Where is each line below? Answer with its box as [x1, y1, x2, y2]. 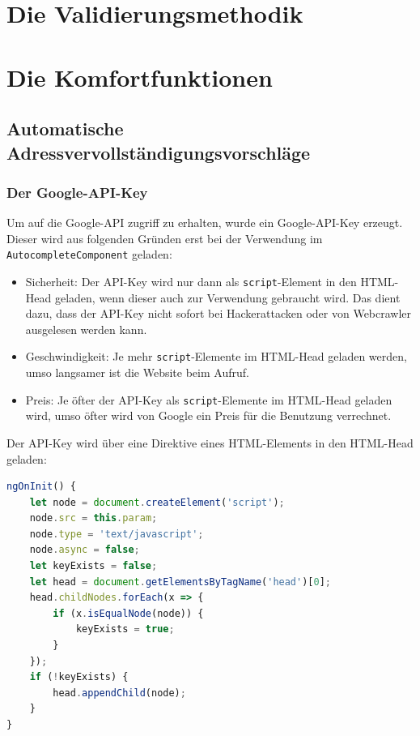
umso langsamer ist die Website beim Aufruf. [25, 364, 249, 381]
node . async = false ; [29, 544, 140, 556]
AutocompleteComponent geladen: [6, 246, 172, 263]
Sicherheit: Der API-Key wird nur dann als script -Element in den [25, 272, 357, 289]
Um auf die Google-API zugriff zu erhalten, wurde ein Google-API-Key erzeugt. [6, 214, 403, 231]
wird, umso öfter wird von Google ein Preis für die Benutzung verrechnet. [25, 407, 392, 424]
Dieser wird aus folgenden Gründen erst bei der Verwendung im [6, 229, 323, 246]
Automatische [6, 116, 124, 141]
